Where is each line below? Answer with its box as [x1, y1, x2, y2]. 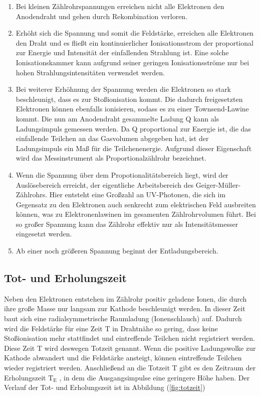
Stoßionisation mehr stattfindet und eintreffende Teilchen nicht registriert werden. [4, 333, 255, 343]
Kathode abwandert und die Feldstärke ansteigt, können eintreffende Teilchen [4, 352, 242, 363]
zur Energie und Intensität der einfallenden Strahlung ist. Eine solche [16, 47, 229, 58]
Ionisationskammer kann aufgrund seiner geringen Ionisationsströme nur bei [16, 57, 249, 67]
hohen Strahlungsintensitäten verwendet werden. [16, 67, 165, 77]
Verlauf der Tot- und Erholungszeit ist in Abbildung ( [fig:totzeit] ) [4, 382, 205, 392]
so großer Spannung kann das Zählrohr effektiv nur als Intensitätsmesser [16, 218, 238, 229]
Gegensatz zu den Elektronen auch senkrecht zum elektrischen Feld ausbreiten [16, 199, 256, 209]
